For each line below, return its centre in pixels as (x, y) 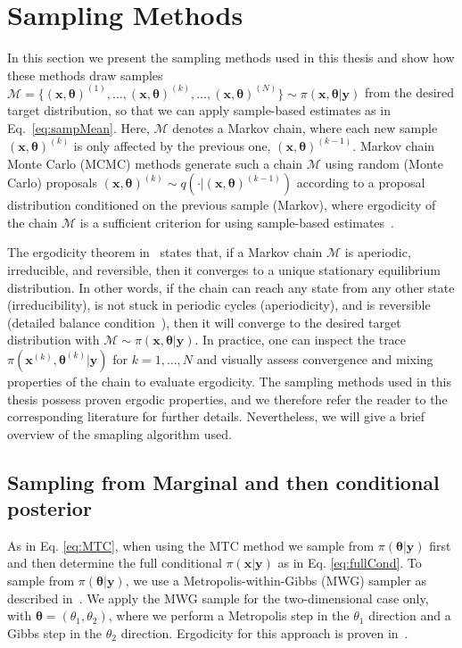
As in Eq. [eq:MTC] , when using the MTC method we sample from (191, 545)
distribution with (54, 340)
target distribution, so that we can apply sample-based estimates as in (199, 110)
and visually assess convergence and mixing (315, 358)
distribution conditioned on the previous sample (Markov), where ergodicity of (222, 205)
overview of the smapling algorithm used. (120, 433)
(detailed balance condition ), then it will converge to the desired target (204, 322)
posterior (49, 508)
